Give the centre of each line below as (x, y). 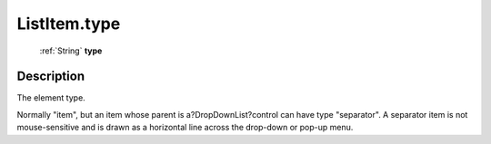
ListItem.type (69, 24)
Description (51, 77)
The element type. (51, 98)
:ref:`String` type (71, 51)
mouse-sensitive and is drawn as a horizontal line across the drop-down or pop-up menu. (185, 128)
